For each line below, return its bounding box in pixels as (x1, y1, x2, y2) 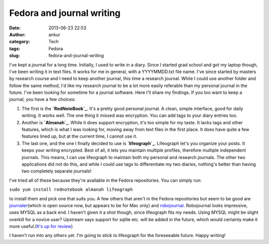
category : (9, 39, 30, 45)
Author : (9, 31, 26, 37)
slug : (9, 53, 20, 59)
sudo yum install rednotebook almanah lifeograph (9, 187, 133, 192)
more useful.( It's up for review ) (9, 224, 73, 230)
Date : (9, 25, 21, 31)
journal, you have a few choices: (9, 96, 76, 102)
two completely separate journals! (21, 168, 92, 174)
